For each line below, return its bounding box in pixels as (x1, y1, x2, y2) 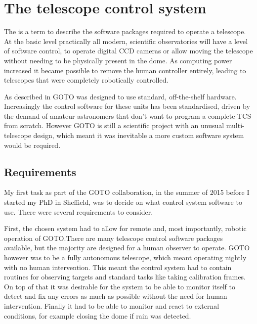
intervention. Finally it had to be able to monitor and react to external (4, 300, 219, 311)
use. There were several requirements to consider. (4, 206, 153, 217)
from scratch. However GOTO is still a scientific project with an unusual (4, 120, 224, 131)
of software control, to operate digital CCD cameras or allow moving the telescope (4, 46, 253, 56)
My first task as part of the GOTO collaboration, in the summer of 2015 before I (4, 187, 250, 197)
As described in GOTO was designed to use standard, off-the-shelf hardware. (4, 91, 237, 101)
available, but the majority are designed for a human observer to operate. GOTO (4, 242, 250, 253)
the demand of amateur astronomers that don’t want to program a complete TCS (4, 110, 252, 121)
